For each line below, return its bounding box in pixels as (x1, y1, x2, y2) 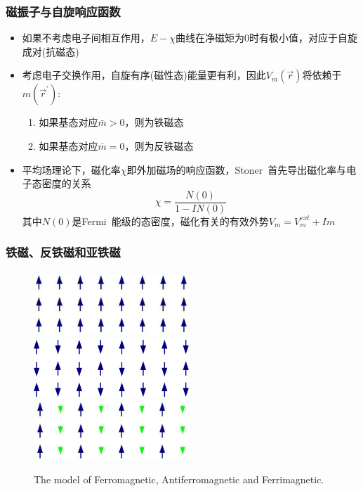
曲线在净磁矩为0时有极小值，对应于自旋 (176, 30, 358, 45)
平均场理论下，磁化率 (22, 162, 121, 177)
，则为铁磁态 (124, 115, 184, 129)
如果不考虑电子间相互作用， (22, 30, 150, 45)
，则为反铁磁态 (124, 139, 194, 153)
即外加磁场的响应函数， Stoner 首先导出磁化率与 (126, 162, 347, 177)
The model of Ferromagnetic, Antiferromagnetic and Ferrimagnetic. (34, 471, 324, 486)
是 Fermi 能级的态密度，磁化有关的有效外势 (72, 213, 269, 228)
